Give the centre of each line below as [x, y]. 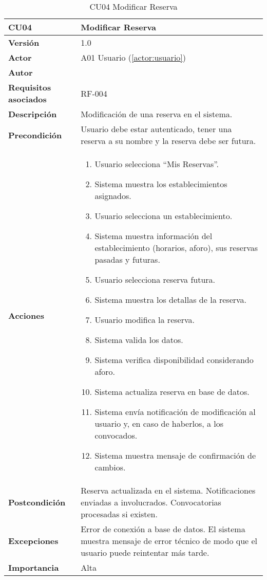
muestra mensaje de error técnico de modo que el [169, 541]
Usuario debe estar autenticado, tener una [156, 129]
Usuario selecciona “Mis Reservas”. [157, 164]
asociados [27, 99]
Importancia [34, 567]
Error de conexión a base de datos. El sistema [163, 529]
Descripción [33, 114]
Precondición [35, 135]
